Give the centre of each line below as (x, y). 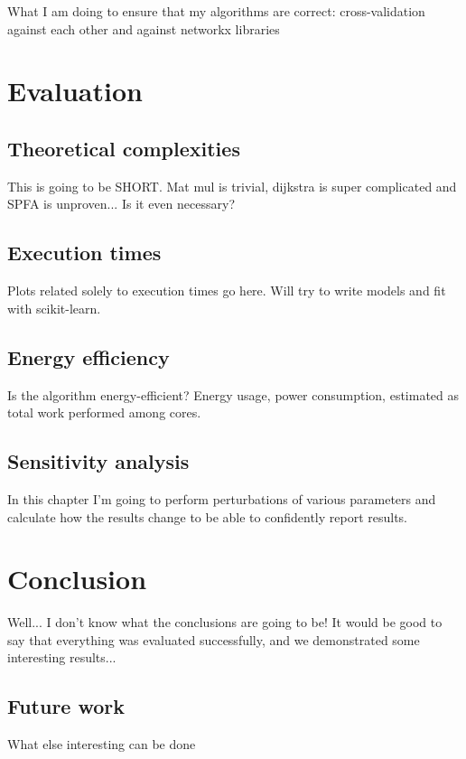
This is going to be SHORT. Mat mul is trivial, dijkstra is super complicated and (232, 186)
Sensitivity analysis (98, 461)
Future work (66, 706)
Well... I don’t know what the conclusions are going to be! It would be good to (225, 622)
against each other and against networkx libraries (144, 28)
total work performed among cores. (104, 412)
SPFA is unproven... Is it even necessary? (121, 204)
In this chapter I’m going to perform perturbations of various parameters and (222, 498)
